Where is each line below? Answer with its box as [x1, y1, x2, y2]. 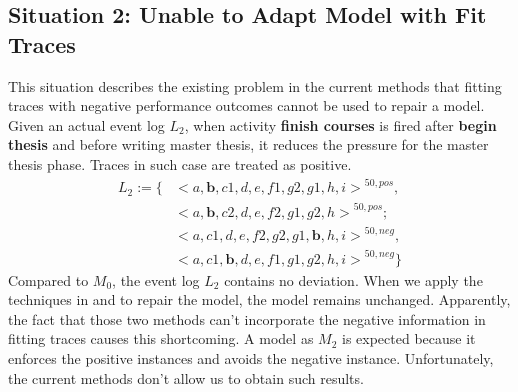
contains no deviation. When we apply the [224, 269, 483, 290]
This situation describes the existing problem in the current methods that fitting [8, 75, 502, 96]
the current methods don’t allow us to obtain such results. [8, 367, 364, 388]
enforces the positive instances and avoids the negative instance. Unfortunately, [8, 348, 494, 369]
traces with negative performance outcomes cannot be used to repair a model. [8, 95, 485, 116]
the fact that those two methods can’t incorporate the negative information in [8, 308, 486, 329]
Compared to [8, 269, 89, 290]
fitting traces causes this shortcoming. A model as [8, 328, 314, 349]
